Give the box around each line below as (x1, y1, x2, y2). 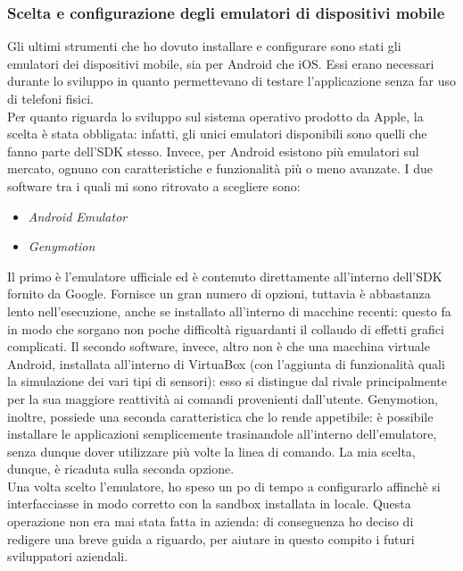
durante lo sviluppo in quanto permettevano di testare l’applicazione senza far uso (7, 71, 456, 90)
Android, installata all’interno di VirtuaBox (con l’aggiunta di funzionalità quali (7, 354, 445, 373)
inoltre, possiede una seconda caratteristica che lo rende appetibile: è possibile (7, 407, 434, 425)
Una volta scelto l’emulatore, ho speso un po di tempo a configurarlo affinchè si (7, 476, 441, 495)
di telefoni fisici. (7, 89, 94, 107)
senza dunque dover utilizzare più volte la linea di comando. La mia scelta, (7, 441, 416, 460)
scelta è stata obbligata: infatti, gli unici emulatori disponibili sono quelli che (7, 124, 427, 143)
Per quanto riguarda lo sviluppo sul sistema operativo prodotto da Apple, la (7, 106, 424, 125)
